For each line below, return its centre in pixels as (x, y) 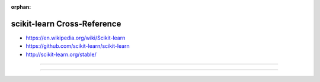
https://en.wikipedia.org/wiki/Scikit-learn (76, 38)
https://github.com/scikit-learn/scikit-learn (78, 46)
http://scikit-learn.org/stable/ (61, 54)
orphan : (21, 7)
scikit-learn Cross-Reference (66, 24)
